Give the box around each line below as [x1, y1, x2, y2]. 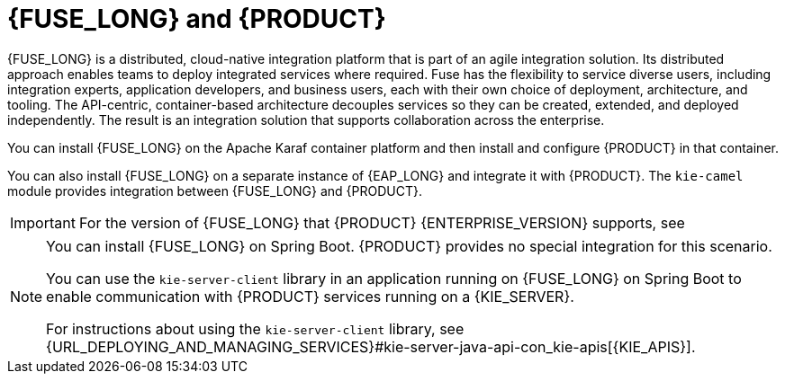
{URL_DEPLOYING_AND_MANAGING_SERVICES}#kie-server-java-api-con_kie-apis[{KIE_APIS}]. [46, 337, 696, 356]
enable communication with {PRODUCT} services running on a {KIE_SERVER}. [46, 287, 574, 306]
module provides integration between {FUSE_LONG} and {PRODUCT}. [7, 182, 422, 199]
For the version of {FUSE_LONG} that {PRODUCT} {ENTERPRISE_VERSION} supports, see [78, 213, 685, 232]
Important [10, 213, 76, 232]
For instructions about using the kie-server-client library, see [46, 319, 465, 338]
